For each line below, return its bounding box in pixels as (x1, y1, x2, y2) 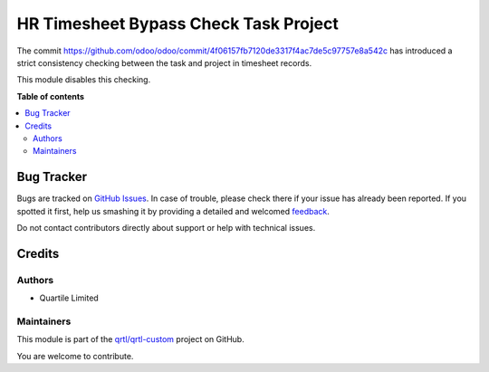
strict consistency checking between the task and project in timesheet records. (16, 57, 312, 68)
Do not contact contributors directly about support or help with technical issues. (16, 222, 316, 233)
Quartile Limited (39, 292, 99, 303)
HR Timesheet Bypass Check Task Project (16, 14, 340, 33)
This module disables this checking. (16, 74, 151, 85)
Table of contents (16, 91, 85, 101)
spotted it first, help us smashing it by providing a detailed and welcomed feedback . (16, 205, 331, 216)
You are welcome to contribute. (16, 350, 134, 361)
